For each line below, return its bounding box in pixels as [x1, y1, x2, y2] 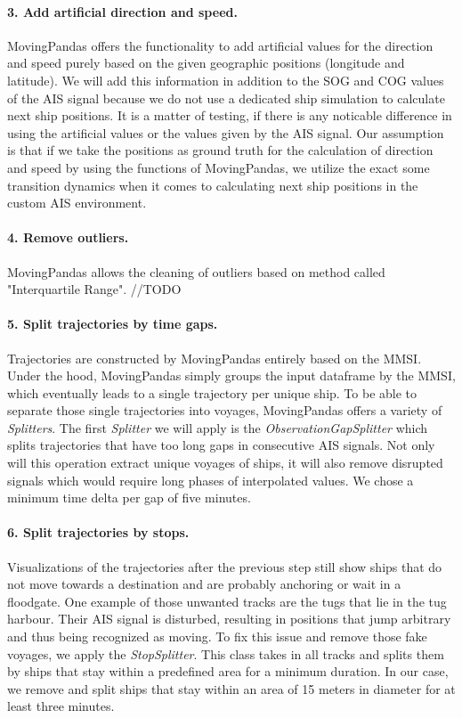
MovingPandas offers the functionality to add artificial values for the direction [7, 36, 434, 54]
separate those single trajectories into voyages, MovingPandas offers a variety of [7, 401, 442, 420]
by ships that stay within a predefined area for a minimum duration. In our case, [7, 662, 449, 681]
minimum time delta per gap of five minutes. [7, 488, 251, 507]
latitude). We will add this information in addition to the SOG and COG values [7, 70, 444, 89]
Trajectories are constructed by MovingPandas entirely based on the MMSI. [7, 348, 422, 367]
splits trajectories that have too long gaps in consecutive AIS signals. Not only [7, 436, 435, 454]
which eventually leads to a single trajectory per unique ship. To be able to [7, 383, 417, 402]
